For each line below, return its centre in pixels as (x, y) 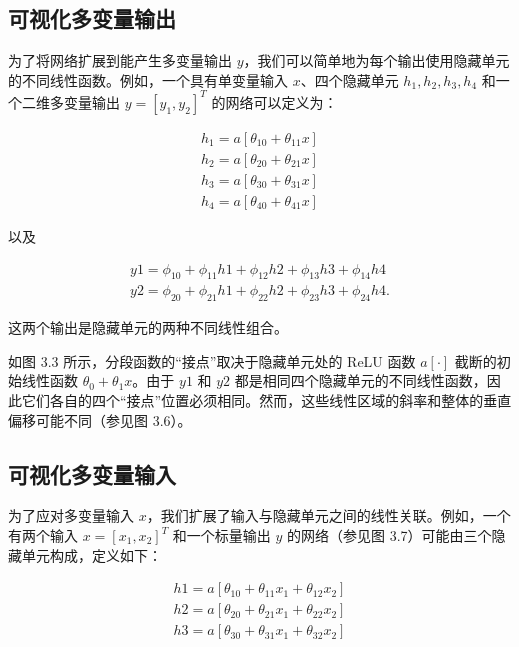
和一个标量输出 (221, 535)
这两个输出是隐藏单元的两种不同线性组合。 (148, 327)
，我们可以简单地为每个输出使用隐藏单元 (376, 60)
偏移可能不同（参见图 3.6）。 (100, 419)
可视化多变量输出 (92, 18)
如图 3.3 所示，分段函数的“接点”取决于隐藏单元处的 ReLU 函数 (212, 360)
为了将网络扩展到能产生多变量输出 (120, 60)
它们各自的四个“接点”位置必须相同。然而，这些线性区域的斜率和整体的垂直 (266, 400)
